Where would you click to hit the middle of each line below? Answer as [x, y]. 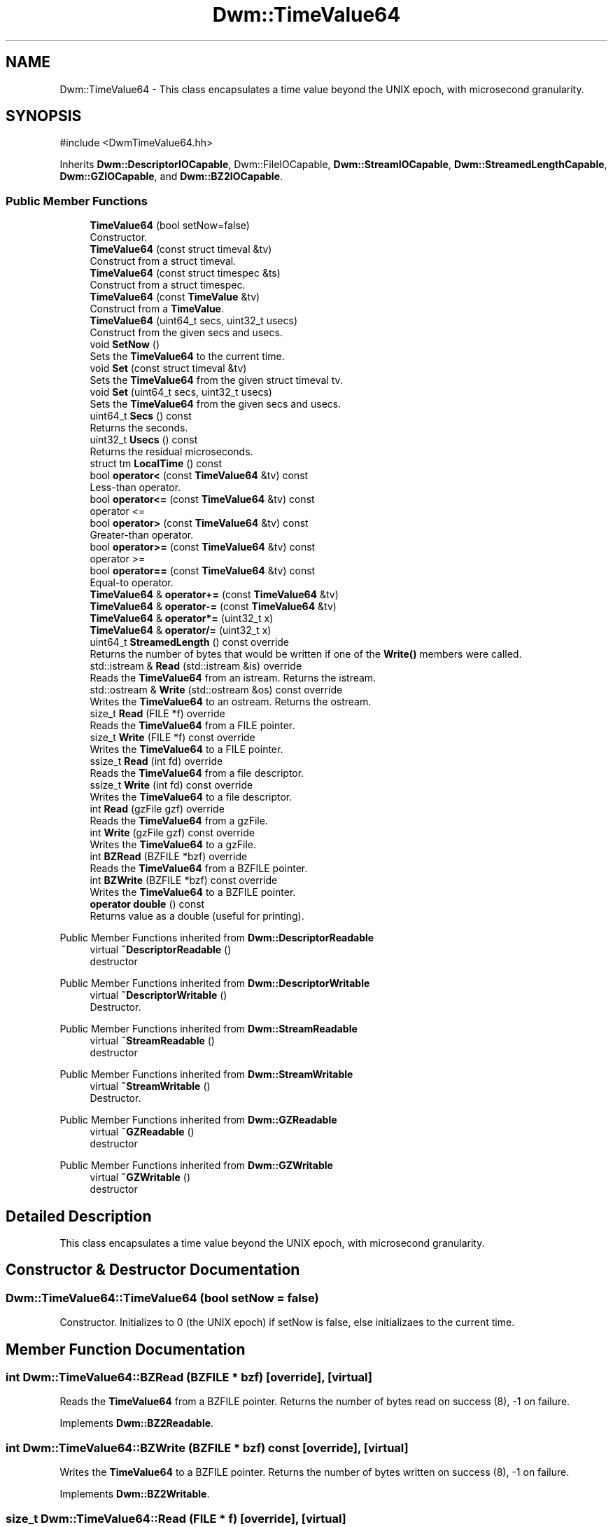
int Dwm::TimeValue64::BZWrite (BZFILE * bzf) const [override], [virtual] [207, 1447]
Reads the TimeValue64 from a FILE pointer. [192, 726]
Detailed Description [79, 1216]
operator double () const [147, 904]
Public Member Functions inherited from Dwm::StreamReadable [209, 1029]
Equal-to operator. [132, 583]
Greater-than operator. [142, 535]
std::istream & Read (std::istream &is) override [196, 666]
